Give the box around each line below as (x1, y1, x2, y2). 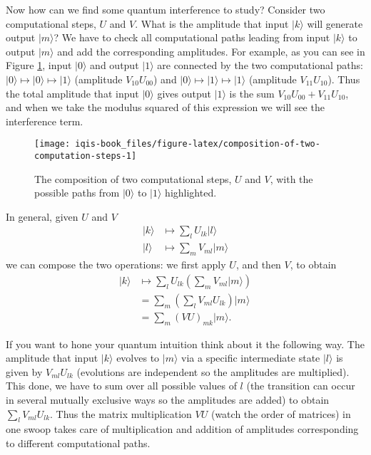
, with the (270, 171, 313, 186)
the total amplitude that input (6, 85, 139, 100)
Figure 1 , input (6, 58, 72, 73)
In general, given (6, 209, 78, 224)
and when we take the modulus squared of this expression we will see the (6, 100, 325, 115)
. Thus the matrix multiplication (50, 406, 192, 421)
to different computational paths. (6, 435, 151, 450)
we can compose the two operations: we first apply (6, 257, 226, 272)
